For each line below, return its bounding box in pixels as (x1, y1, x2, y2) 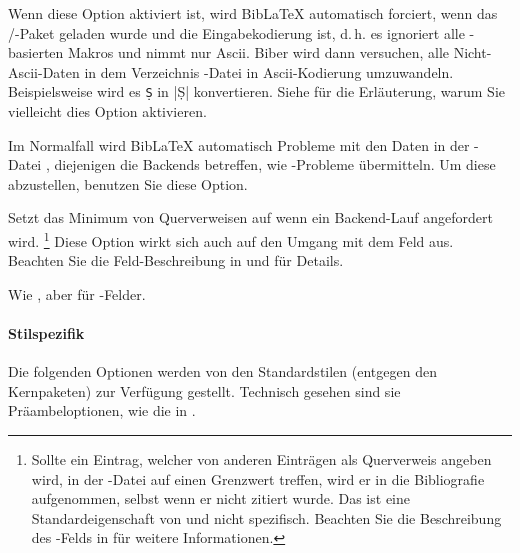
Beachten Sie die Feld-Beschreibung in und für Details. (8, 250, 344, 271)
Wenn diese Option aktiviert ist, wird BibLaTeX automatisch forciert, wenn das (8, 3, 498, 23)
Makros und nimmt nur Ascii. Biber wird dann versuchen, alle (68, 42, 449, 63)
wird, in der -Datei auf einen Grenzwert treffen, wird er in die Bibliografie (31, 468, 485, 489)
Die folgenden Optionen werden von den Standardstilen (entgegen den (8, 361, 437, 382)
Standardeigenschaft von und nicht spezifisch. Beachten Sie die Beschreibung (31, 507, 502, 528)
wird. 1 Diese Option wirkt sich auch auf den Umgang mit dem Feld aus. (8, 228, 454, 251)
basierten (8, 42, 64, 63)
